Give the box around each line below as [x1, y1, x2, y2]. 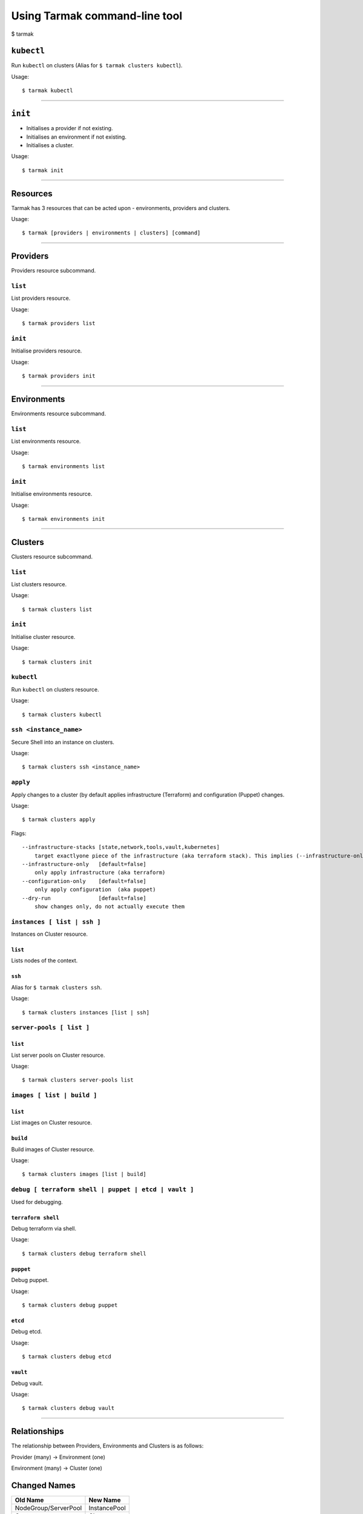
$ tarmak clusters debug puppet [22, 1301, 118, 1308]
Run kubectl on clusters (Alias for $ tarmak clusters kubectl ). [11, 62, 183, 69]
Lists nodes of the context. [11, 957, 78, 964]
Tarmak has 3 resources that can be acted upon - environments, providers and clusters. [11, 204, 231, 211]
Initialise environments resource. [11, 491, 93, 498]
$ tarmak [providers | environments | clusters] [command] [22, 230, 201, 236]
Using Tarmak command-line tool [11, 9, 183, 22]
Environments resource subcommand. [11, 410, 106, 417]
